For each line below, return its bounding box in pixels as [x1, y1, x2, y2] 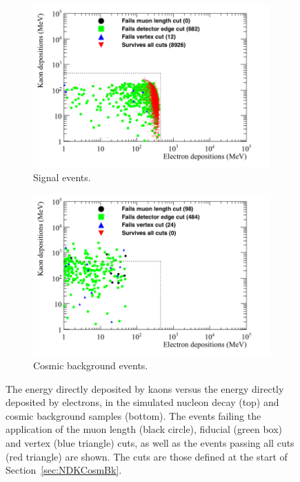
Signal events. [33, 169, 91, 184]
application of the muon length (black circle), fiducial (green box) [6, 422, 283, 436]
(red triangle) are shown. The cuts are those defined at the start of [6, 449, 288, 463]
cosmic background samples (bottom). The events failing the [6, 408, 261, 423]
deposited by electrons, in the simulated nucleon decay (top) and [6, 395, 279, 409]
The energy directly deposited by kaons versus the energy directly [6, 381, 284, 396]
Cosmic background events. [33, 358, 148, 372]
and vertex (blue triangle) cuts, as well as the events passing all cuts [6, 435, 294, 449]
